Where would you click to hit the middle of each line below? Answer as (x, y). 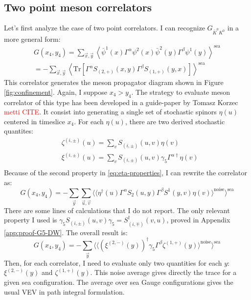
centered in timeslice (34, 121)
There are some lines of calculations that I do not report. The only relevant (117, 210)
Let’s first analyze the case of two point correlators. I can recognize (104, 28)
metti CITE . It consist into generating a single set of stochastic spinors (110, 112)
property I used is (31, 220)
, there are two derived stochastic (175, 121)
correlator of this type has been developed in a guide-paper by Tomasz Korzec (121, 102)
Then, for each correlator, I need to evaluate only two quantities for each (113, 262)
